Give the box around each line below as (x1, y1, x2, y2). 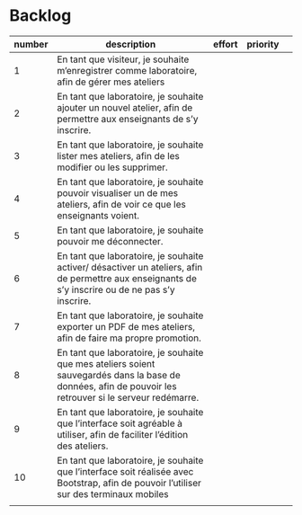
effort (212, 38, 238, 50)
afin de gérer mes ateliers (57, 75, 165, 88)
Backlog (9, 5, 72, 26)
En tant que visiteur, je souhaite (57, 53, 190, 66)
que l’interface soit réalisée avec (57, 465, 194, 477)
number (13, 38, 49, 50)
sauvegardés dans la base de (57, 368, 182, 381)
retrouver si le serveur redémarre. (57, 391, 200, 404)
